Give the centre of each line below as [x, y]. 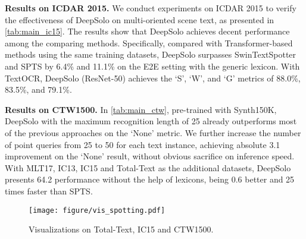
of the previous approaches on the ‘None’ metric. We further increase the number [153, 132]
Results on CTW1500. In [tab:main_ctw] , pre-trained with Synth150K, [141, 109]
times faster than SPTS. [49, 191]
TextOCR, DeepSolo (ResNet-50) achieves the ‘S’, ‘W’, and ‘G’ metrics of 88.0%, [153, 78]
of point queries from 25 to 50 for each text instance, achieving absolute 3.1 [143, 144]
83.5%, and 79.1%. [38, 89]
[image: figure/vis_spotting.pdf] [97, 210]
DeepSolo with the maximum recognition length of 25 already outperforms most [151, 121]
